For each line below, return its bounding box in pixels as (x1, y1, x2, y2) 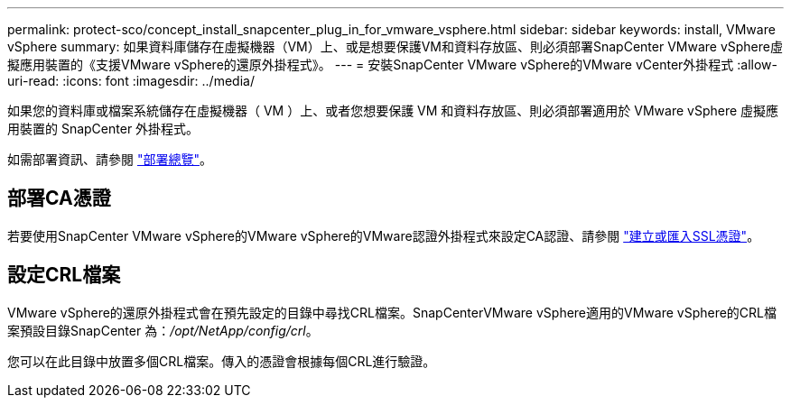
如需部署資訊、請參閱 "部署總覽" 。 (7, 152, 212, 167)
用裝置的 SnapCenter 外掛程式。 (7, 121, 200, 136)
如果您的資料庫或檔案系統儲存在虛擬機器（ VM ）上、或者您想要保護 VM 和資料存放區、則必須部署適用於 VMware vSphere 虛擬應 (7, 103, 779, 118)
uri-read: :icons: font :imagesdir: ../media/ (7, 73, 255, 88)
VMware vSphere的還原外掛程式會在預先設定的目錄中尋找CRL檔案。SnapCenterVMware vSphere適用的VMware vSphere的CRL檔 (7, 304, 777, 320)
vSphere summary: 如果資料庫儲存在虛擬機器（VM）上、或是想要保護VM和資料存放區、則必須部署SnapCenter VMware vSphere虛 (7, 39, 783, 54)
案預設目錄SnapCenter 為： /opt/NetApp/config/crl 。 (7, 322, 319, 338)
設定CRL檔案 (7, 263, 121, 287)
